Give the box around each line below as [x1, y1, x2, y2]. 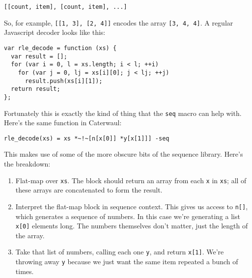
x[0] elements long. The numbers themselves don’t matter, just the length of [15, 221, 248, 231]
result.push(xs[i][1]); [25, 77, 103, 84]
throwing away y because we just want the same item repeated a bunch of [15, 256, 238, 266]
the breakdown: [4, 159, 51, 168]
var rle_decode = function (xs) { [4, 44, 117, 52]
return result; [11, 85, 60, 93]
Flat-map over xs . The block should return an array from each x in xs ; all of [15, 175, 247, 185]
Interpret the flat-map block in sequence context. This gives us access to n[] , [15, 201, 248, 211]
